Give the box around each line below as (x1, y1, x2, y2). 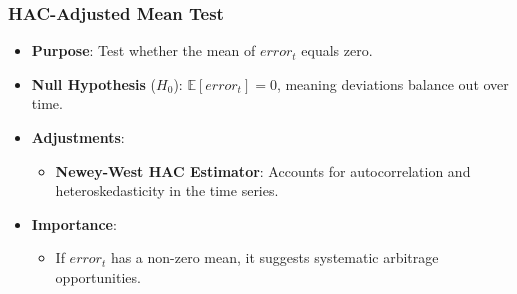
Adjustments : (31, 127, 125, 147)
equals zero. (301, 40, 373, 61)
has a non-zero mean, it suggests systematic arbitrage (110, 247, 439, 268)
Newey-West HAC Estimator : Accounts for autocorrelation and (55, 160, 471, 181)
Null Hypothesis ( (31, 73, 157, 94)
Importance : (31, 213, 117, 234)
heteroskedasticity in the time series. (55, 180, 279, 201)
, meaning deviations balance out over (276, 73, 509, 94)
